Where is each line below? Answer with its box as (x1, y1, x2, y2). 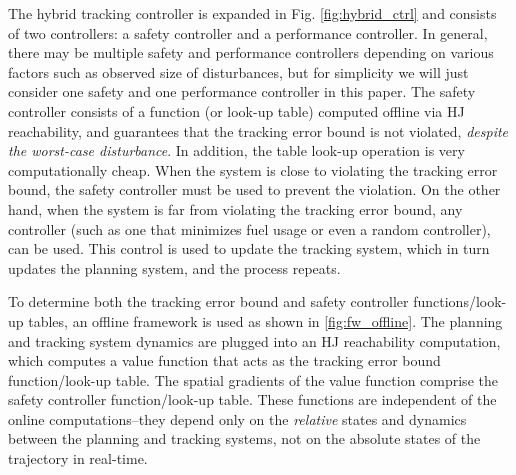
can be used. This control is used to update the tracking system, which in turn (8, 238, 490, 259)
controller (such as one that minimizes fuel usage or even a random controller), (8, 218, 491, 239)
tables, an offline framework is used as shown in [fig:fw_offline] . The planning (28, 310, 503, 331)
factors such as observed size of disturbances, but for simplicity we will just (8, 61, 469, 82)
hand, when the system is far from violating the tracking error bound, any (8, 198, 463, 219)
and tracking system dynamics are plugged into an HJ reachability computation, (8, 330, 501, 351)
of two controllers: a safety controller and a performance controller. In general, (8, 22, 488, 43)
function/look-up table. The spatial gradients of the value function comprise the (8, 369, 498, 390)
